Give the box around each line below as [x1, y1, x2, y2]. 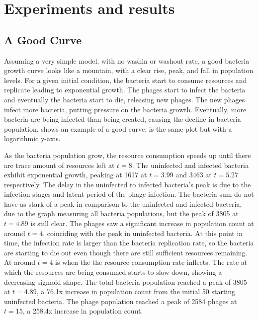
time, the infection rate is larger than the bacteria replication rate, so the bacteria [4, 238, 254, 248]
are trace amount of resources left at [4, 159, 115, 170]
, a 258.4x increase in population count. [22, 306, 143, 316]
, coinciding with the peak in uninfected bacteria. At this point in [43, 228, 243, 238]
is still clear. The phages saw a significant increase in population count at [30, 218, 254, 229]
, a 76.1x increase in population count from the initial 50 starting [36, 286, 236, 297]
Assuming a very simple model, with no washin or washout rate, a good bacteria [4, 55, 250, 66]
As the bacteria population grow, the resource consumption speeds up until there [4, 150, 251, 160]
